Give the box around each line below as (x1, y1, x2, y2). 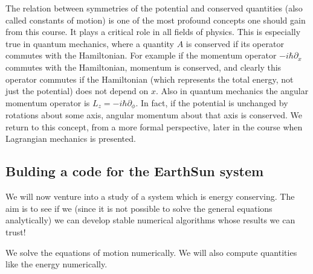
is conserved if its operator (186, 37, 284, 49)
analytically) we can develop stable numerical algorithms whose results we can (5, 214, 295, 226)
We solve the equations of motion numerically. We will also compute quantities (5, 246, 297, 258)
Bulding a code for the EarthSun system (5, 162, 264, 180)
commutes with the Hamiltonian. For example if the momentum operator (5, 49, 277, 62)
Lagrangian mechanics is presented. (5, 132, 136, 145)
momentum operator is (5, 96, 90, 109)
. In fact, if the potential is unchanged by (135, 96, 288, 109)
